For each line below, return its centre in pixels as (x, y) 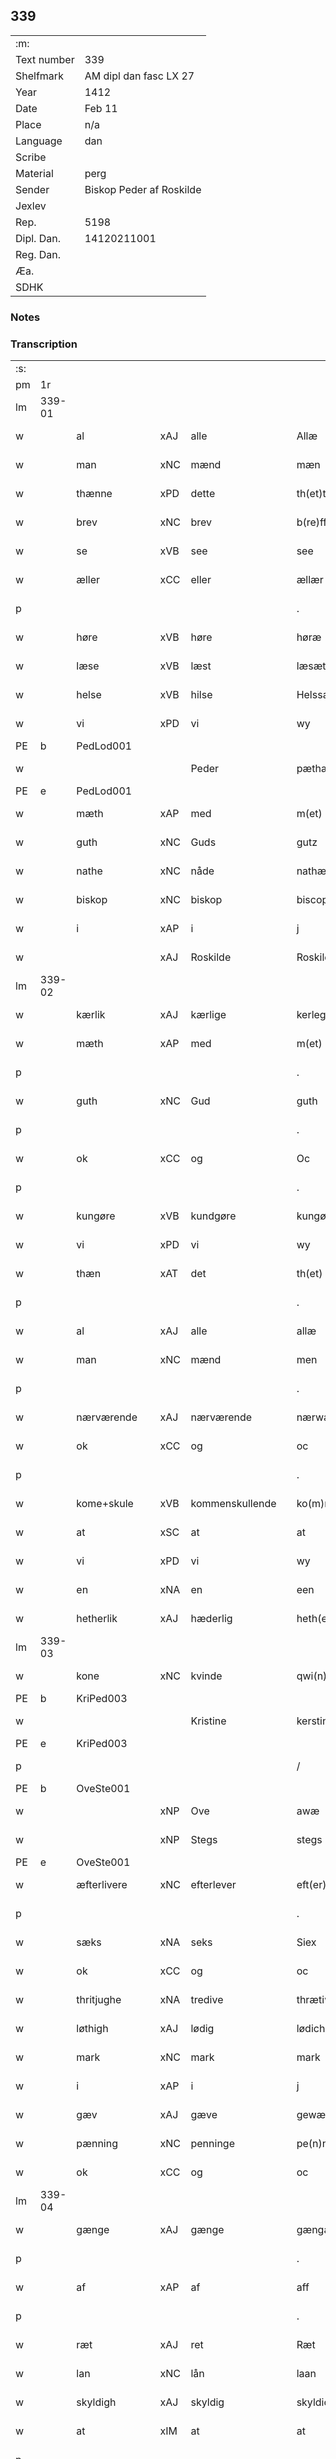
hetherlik (97, 1619)
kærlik (91, 1015)
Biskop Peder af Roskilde (143, 189)
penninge (212, 2144)
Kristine (208, 1721)
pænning (97, 2144)
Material (34, 173)
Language (39, 141)
